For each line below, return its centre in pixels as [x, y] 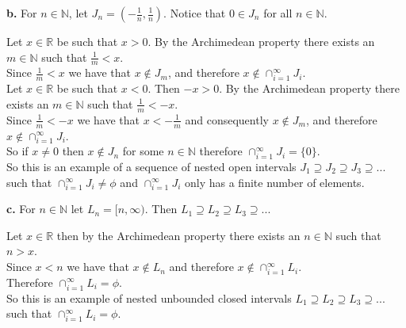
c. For [21, 209]
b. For [22, 13]
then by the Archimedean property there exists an [178, 235]
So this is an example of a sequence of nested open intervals [151, 166]
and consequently [227, 119]
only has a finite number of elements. [275, 182]
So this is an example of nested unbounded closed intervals [149, 297]
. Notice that [195, 13]
